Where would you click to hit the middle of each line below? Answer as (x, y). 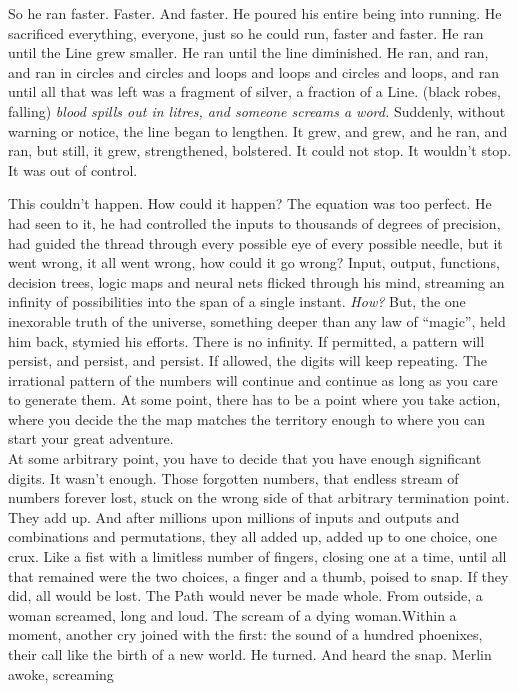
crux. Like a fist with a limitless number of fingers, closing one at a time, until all (257, 556)
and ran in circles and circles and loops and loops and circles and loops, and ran (254, 71)
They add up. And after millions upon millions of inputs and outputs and (234, 516)
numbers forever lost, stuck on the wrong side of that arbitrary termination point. (259, 497)
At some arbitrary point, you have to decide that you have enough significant (245, 458)
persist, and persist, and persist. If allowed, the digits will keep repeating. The (248, 360)
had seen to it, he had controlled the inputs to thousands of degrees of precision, (254, 222)
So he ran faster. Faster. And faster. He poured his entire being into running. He (255, 13)
